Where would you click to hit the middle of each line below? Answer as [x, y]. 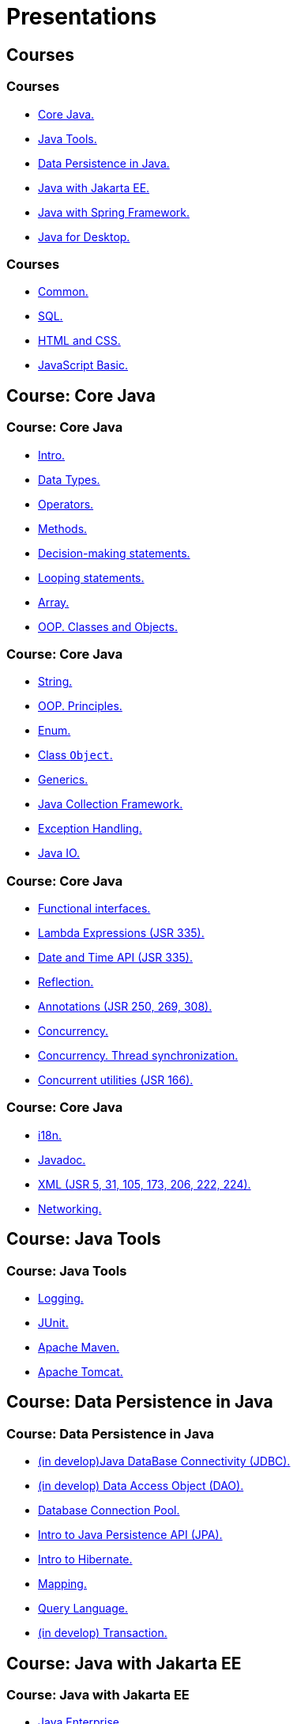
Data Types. [69, 479]
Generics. [63, 780]
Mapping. [62, 1584]
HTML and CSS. [79, 341]
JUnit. [53, 1322]
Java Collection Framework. [111, 804]
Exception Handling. [90, 829]
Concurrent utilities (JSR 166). [116, 1080]
